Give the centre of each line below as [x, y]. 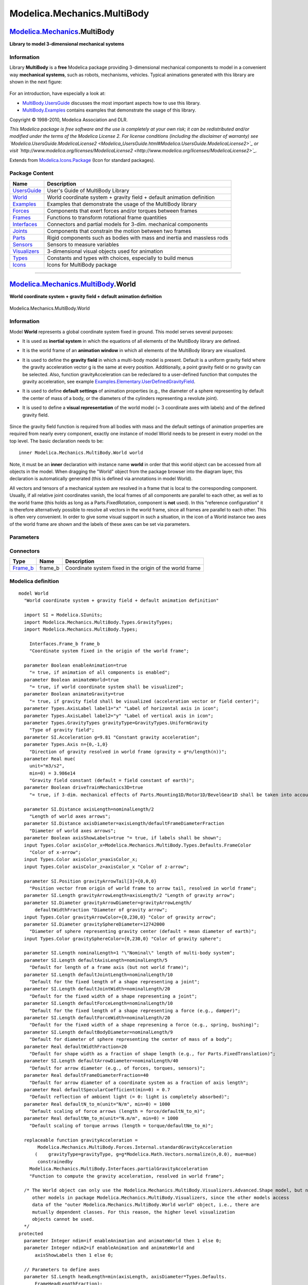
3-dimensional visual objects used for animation [105, 251]
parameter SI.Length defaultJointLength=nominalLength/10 [98, 975]
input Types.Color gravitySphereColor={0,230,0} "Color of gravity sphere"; [123, 939]
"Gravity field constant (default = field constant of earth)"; [112, 781]
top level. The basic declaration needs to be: [56, 441]
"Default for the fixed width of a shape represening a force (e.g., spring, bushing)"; [144, 1025]
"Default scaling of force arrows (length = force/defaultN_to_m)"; [117, 1111]
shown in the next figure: [36, 82]
